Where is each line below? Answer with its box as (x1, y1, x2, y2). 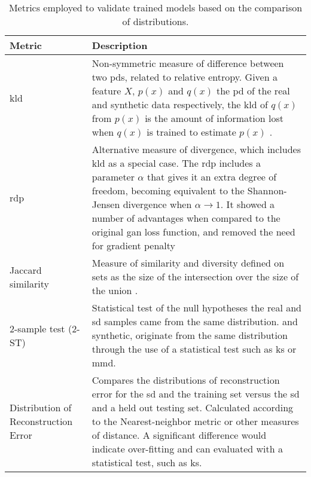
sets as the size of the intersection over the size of (92, 270, 299, 283)
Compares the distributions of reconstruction (92, 373, 280, 387)
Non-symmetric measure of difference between (92, 56, 284, 70)
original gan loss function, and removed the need (92, 225, 295, 239)
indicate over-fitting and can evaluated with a (92, 442, 283, 455)
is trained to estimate (147, 125, 236, 139)
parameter (92, 170, 135, 184)
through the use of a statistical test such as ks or (92, 342, 297, 356)
